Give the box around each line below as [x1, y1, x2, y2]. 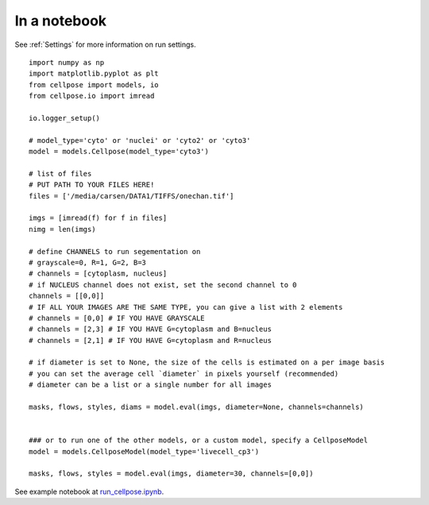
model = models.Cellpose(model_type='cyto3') [29, 147, 210, 156]
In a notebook [14, 12, 107, 29]
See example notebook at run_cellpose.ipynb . [14, 487, 164, 496]
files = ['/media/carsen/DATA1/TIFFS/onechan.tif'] [29, 191, 234, 200]
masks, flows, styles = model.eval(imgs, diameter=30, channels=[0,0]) [29, 469, 314, 478]
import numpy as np [29, 58, 105, 67]
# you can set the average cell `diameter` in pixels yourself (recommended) [29, 369, 339, 378]
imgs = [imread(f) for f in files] [29, 214, 168, 222]
